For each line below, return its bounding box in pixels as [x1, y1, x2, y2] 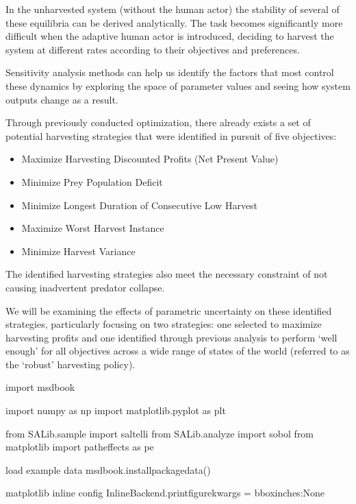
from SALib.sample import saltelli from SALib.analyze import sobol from [5, 426, 314, 440]
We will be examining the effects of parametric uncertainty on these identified [5, 303, 332, 317]
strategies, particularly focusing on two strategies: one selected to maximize [5, 317, 322, 331]
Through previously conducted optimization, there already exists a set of [5, 115, 311, 130]
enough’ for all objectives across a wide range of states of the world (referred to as [5, 344, 350, 358]
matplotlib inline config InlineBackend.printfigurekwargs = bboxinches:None [5, 485, 325, 500]
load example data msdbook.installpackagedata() [5, 462, 211, 477]
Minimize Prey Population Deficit [21, 174, 163, 189]
